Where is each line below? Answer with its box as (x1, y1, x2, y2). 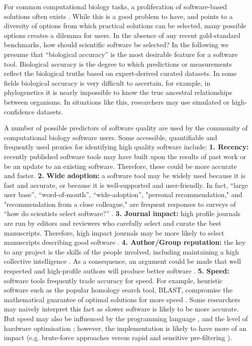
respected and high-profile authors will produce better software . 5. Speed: (4, 266, 230, 276)
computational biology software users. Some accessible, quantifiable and (4, 132, 217, 142)
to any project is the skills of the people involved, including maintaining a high (4, 246, 239, 256)
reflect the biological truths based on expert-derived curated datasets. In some (4, 68, 237, 78)
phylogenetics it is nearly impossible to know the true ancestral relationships (4, 87, 232, 97)
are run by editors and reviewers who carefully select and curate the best (4, 218, 221, 228)
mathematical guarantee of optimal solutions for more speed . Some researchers (4, 294, 240, 304)
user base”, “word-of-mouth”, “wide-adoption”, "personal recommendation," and (4, 189, 242, 200)
